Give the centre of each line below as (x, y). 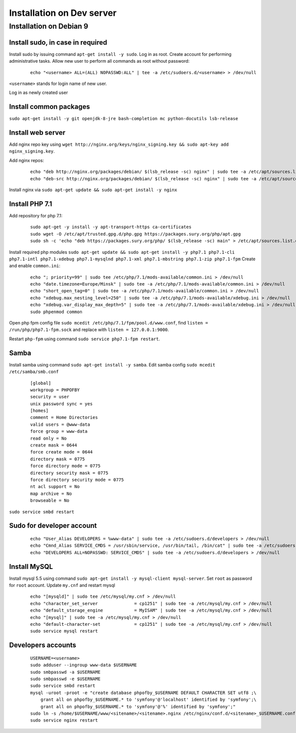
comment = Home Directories (64, 418)
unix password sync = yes (62, 404)
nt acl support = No (55, 487)
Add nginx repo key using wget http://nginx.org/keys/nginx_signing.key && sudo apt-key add (119, 144)
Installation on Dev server (63, 13)
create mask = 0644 (54, 445)
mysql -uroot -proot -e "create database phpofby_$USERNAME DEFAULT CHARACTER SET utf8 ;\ (143, 692)
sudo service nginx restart (64, 720)
